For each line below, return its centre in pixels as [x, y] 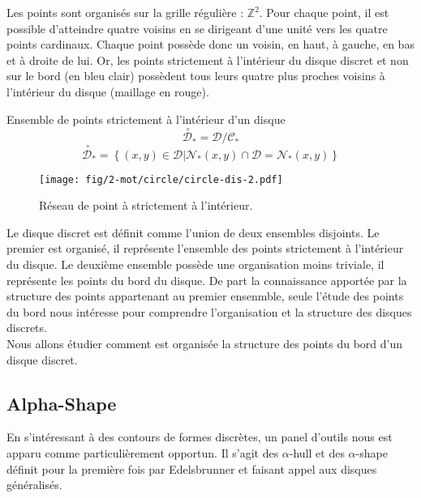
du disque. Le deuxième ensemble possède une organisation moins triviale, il [195, 264]
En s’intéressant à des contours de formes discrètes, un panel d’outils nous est [200, 437]
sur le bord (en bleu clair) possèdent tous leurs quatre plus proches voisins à [196, 76]
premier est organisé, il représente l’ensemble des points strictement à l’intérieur [205, 248]
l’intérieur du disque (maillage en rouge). [108, 91]
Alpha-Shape [62, 403]
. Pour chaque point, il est [324, 12]
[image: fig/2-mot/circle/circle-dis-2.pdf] [161, 179]
